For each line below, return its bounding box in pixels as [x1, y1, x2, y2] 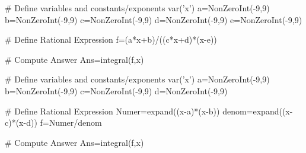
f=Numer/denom [40, 116, 102, 129]
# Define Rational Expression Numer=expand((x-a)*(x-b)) [5, 104, 220, 117]
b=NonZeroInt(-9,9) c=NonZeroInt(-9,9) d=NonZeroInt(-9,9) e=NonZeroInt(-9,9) [5, 13, 302, 26]
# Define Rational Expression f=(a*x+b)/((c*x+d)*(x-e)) [5, 33, 217, 46]
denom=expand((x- [222, 104, 293, 117]
